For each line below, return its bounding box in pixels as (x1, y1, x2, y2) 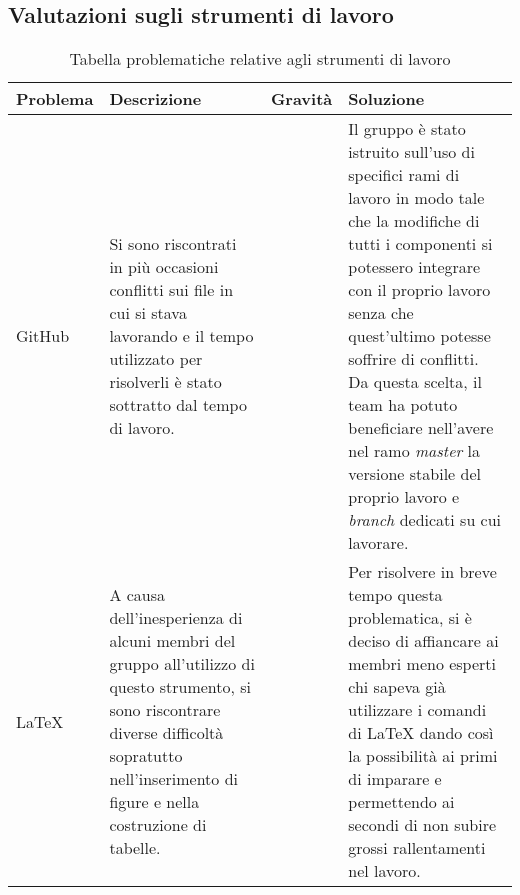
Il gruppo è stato (348, 117, 466, 141)
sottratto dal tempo (109, 393, 247, 417)
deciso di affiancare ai (348, 629, 499, 653)
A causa (109, 583, 166, 607)
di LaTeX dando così (348, 721, 494, 745)
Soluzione (348, 87, 425, 111)
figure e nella (109, 790, 200, 814)
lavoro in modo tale (348, 186, 485, 210)
